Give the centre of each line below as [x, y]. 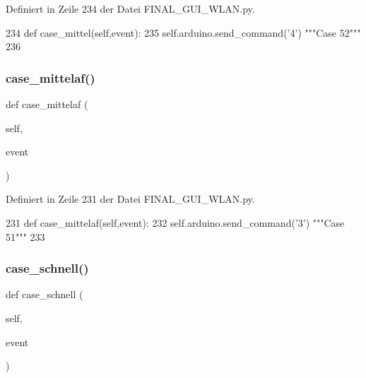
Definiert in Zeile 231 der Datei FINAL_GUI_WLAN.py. [130, 199]
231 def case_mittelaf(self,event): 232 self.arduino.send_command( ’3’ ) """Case [175, 222]
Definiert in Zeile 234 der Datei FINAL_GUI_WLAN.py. [130, 8]
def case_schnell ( [45, 294]
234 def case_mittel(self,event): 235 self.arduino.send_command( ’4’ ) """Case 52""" [183, 32]
